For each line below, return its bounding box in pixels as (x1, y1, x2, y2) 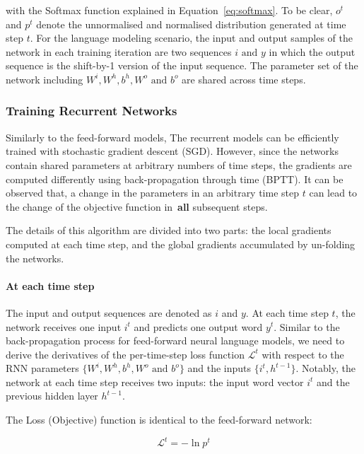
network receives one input (6, 319, 122, 334)
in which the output (269, 44, 356, 59)
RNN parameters (6, 361, 79, 376)
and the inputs (187, 361, 252, 376)
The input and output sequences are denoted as (6, 305, 212, 320)
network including (6, 71, 83, 86)
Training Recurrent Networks (6, 102, 177, 120)
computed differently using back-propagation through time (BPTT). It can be (6, 171, 344, 186)
